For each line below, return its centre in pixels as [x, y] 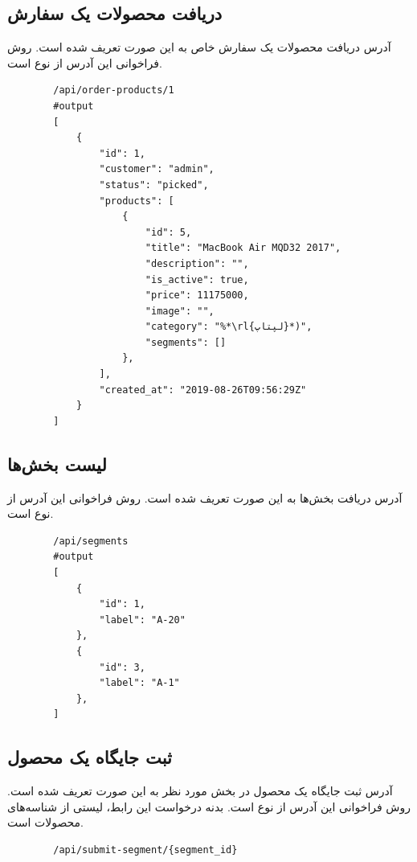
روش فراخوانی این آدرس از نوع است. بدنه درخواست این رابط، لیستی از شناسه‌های [209, 806]
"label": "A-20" [142, 620]
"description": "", [197, 263]
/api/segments [91, 541]
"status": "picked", [154, 185]
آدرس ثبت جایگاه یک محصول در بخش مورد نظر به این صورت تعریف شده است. [200, 791]
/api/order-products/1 [114, 90]
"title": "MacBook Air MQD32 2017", [243, 248]
